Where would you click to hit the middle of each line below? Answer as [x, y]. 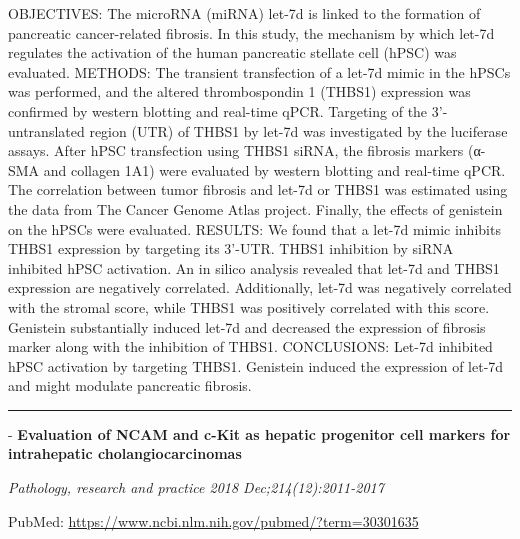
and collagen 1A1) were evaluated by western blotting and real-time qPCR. [274, 169]
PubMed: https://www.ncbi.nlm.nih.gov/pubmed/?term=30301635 [213, 520]
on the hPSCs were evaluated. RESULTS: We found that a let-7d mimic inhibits [254, 228]
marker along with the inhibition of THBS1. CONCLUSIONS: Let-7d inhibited [250, 346]
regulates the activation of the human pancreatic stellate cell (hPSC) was [232, 52]
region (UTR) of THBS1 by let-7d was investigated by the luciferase [298, 130]
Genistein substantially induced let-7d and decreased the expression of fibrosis [247, 326]
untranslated [46, 130]
